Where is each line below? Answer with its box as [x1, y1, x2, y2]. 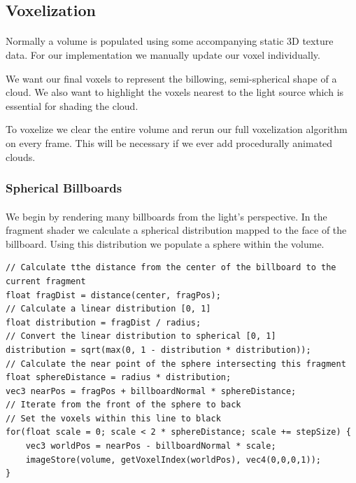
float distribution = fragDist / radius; [6, 317, 201, 328]
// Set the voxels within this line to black [6, 413, 221, 423]
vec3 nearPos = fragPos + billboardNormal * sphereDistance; [6, 386, 297, 396]
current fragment [6, 276, 86, 286]
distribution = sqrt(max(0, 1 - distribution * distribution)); [6, 344, 311, 355]
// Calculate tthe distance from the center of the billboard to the [6, 262, 336, 273]
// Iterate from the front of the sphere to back [6, 400, 241, 410]
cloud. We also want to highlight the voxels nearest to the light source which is [6, 85, 344, 99]
